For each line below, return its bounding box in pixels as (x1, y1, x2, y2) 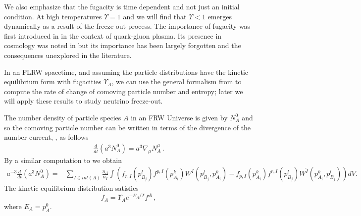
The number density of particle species (4, 112, 121, 122)
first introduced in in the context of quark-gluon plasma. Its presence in (4, 30, 222, 41)
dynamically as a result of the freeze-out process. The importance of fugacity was (4, 21, 251, 31)
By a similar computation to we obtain (4, 155, 122, 165)
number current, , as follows (4, 132, 89, 142)
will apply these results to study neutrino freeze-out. (4, 96, 163, 106)
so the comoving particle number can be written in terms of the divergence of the (4, 122, 251, 132)
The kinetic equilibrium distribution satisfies (4, 183, 139, 193)
